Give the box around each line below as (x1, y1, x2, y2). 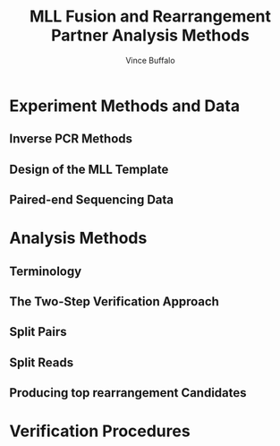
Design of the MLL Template (9, 161, 169, 176)
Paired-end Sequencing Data (9, 193, 174, 208)
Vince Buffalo (124, 55, 176, 65)
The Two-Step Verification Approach (9, 294, 219, 310)
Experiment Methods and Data (9, 96, 240, 116)
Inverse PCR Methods (9, 132, 132, 147)
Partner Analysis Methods (50, 25, 250, 46)
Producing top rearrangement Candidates (9, 385, 248, 400)
